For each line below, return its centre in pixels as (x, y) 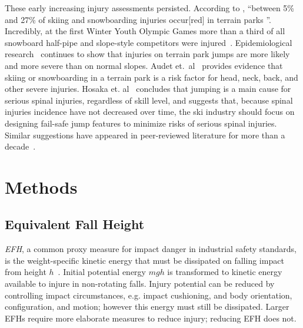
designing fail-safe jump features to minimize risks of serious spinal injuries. (141, 123)
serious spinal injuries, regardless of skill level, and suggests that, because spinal (149, 100)
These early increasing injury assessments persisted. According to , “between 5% (149, 8)
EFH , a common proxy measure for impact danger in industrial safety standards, (151, 249)
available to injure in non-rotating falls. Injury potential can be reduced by (140, 284)
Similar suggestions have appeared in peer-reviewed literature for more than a (145, 135)
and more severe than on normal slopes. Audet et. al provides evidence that (144, 65)
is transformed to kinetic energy (225, 272)
